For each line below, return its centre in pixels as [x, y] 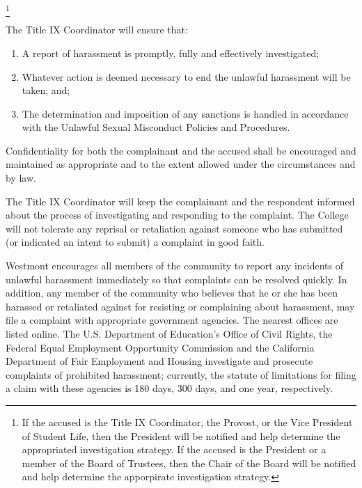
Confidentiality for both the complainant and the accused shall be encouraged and [181, 150]
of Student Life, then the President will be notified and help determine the [181, 435]
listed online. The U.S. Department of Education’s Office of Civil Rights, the [169, 334]
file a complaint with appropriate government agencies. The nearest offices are [172, 320]
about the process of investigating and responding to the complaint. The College [177, 215]
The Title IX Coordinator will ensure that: [97, 30]
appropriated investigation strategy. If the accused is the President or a [174, 449]
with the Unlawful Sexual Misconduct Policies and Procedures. [156, 127]
